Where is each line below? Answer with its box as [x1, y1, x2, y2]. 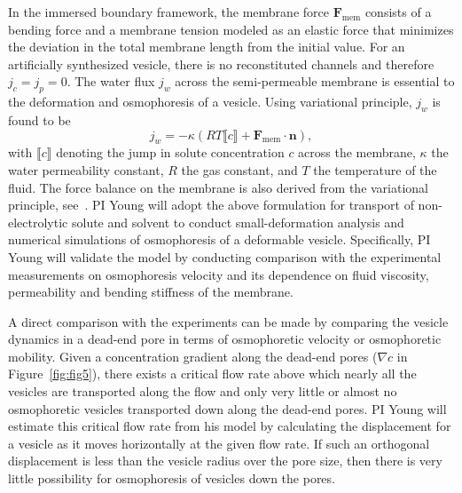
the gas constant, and [181, 160, 298, 179]
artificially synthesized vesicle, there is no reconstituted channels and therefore [8, 54, 435, 73]
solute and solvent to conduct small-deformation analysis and [71, 212, 404, 231]
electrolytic [8, 212, 68, 231]
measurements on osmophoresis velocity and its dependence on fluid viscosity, [8, 265, 429, 283]
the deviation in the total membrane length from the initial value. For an [8, 37, 405, 56]
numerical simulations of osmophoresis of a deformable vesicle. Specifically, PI [8, 230, 431, 249]
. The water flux [67, 72, 155, 91]
